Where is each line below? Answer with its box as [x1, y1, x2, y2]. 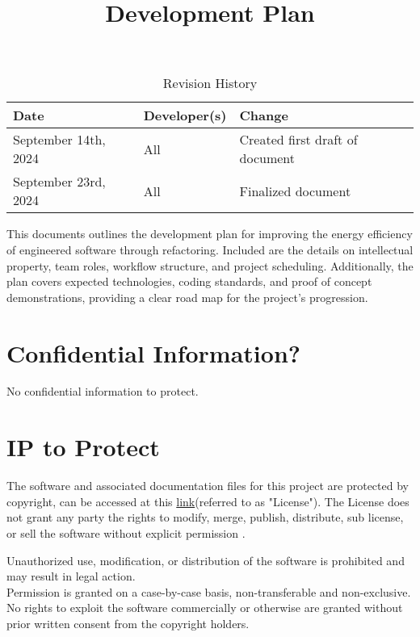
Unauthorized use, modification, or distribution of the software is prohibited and [6, 551, 405, 568]
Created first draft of [239, 130, 358, 149]
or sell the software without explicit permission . [6, 524, 246, 541]
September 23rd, [13, 172, 106, 191]
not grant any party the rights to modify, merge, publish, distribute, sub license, [6, 509, 404, 526]
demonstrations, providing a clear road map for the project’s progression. [6, 288, 368, 305]
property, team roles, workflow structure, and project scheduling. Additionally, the [6, 257, 414, 274]
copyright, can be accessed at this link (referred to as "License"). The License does [6, 492, 409, 509]
